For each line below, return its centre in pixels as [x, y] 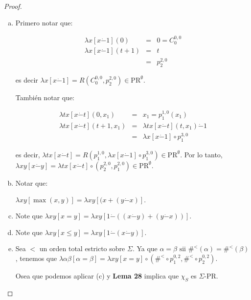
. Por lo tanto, [201, 154]
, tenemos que [36, 258]
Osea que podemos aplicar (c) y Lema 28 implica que [97, 275]
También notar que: [45, 97]
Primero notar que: [44, 22]
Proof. [13, 6]
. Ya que [145, 248]
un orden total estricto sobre [82, 248]
